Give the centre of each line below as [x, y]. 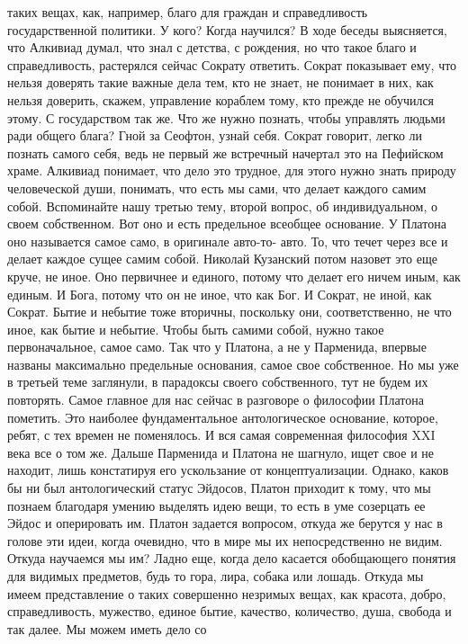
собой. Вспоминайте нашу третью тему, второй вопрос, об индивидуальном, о [222, 206]
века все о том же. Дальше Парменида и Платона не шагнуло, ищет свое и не [221, 452]
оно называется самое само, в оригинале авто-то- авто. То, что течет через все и [228, 241]
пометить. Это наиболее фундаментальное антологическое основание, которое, [223, 417]
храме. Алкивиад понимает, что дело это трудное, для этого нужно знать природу [232, 170]
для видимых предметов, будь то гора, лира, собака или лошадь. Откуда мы [216, 576]
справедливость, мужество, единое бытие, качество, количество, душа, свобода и [229, 611]
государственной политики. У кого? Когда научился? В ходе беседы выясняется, [227, 29]
